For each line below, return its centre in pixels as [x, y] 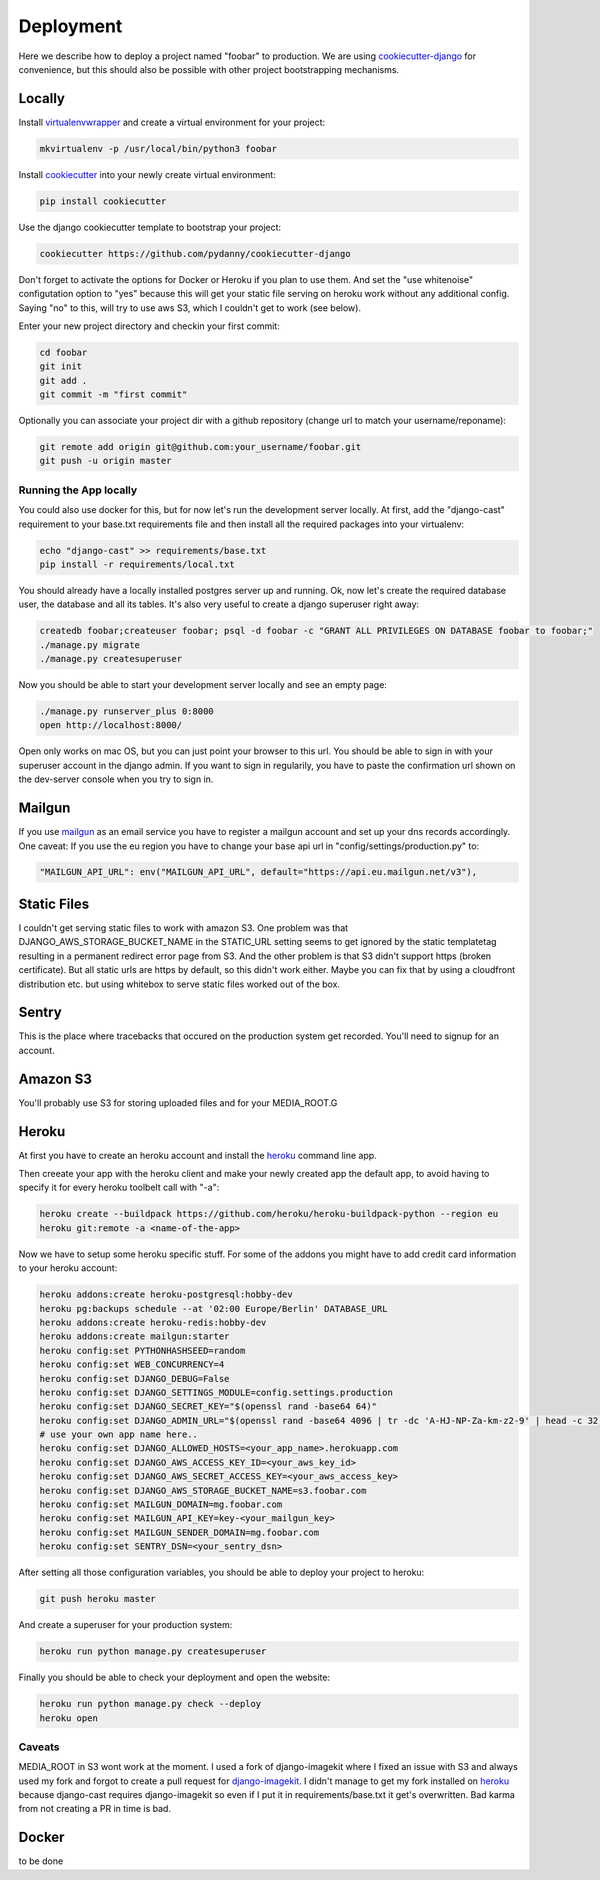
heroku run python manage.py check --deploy [150, 1704]
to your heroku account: [68, 1268]
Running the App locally [78, 490]
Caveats [39, 1747]
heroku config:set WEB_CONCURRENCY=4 [132, 1364]
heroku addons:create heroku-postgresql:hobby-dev [166, 1294]
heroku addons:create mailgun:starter [134, 1336]
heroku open [69, 1718]
